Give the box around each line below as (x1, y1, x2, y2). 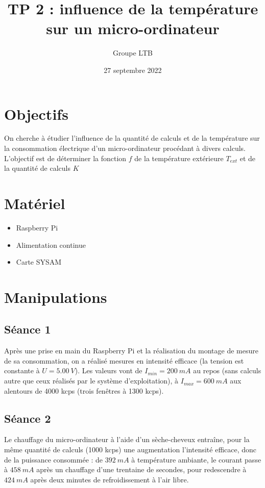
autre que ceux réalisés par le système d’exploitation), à (4, 375, 179, 386)
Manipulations (4, 286, 107, 307)
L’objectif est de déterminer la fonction (4, 152, 127, 163)
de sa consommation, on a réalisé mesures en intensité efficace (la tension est (4, 355, 244, 366)
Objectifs (4, 103, 68, 124)
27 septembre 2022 (104, 64, 162, 75)
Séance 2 (4, 410, 51, 426)
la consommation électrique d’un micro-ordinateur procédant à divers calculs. (4, 143, 246, 153)
